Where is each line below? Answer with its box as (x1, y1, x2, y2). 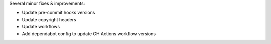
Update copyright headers (22, 16, 76, 22)
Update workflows (22, 24, 60, 30)
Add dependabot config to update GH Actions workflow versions (22, 30, 156, 37)
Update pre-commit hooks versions (22, 10, 95, 16)
